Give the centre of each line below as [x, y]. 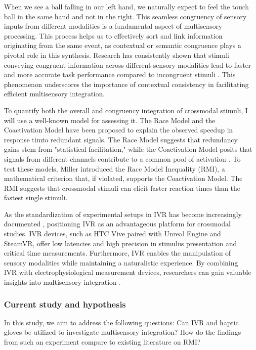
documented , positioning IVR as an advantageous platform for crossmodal [117, 224]
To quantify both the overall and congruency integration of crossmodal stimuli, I [126, 110]
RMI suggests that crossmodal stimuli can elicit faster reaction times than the [122, 188]
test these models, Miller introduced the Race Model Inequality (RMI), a [115, 168]
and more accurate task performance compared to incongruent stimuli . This [120, 74]
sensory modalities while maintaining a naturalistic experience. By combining [121, 262]
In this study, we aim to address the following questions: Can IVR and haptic [121, 322]
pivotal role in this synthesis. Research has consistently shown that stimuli [117, 55]
